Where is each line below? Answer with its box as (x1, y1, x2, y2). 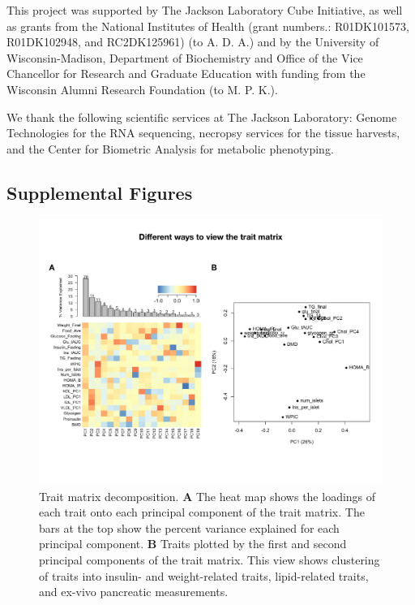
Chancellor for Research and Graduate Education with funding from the (6, 65, 366, 82)
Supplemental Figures (6, 179, 193, 205)
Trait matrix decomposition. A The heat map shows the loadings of (39, 487, 376, 504)
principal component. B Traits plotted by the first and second (39, 535, 347, 552)
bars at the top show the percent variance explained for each (39, 519, 340, 536)
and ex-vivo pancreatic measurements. (39, 583, 229, 600)
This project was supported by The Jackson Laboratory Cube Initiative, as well (6, 2, 403, 18)
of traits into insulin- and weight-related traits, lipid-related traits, (39, 567, 369, 584)
